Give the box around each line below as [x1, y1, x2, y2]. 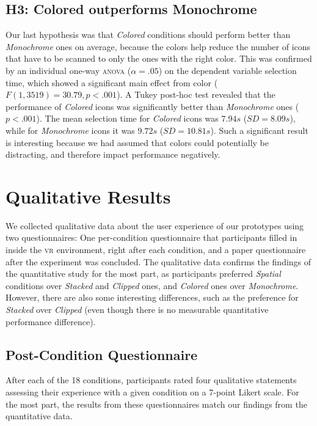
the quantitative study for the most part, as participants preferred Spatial [5, 267, 281, 280]
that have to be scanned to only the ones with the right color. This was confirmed [5, 52, 312, 65]
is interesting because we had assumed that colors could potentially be [5, 136, 269, 149]
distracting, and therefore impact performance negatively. [5, 148, 220, 161]
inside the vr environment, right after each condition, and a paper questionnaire [5, 243, 306, 256]
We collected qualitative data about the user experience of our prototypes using [5, 219, 304, 232]
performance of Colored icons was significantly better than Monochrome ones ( [5, 100, 299, 112]
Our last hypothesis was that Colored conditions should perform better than [5, 28, 291, 41]
